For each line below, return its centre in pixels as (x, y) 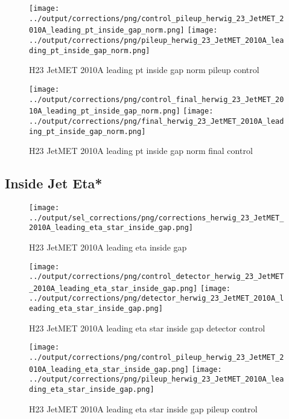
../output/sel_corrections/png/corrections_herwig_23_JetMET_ (157, 218)
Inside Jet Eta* (54, 183)
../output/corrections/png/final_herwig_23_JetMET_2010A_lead (157, 121)
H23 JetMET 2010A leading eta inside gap (108, 247)
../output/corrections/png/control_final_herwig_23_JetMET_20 (157, 99)
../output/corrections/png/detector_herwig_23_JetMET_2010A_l (157, 299)
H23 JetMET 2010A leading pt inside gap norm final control (141, 151)
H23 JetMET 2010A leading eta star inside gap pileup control (143, 408)
